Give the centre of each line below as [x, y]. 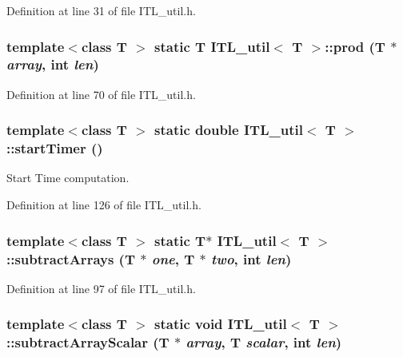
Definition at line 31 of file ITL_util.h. [101, 10]
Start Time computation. [68, 178]
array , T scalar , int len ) [264, 342]
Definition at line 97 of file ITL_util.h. [101, 288]
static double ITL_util [229, 130]
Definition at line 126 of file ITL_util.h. [104, 205]
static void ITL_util [221, 324]
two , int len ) [251, 258]
